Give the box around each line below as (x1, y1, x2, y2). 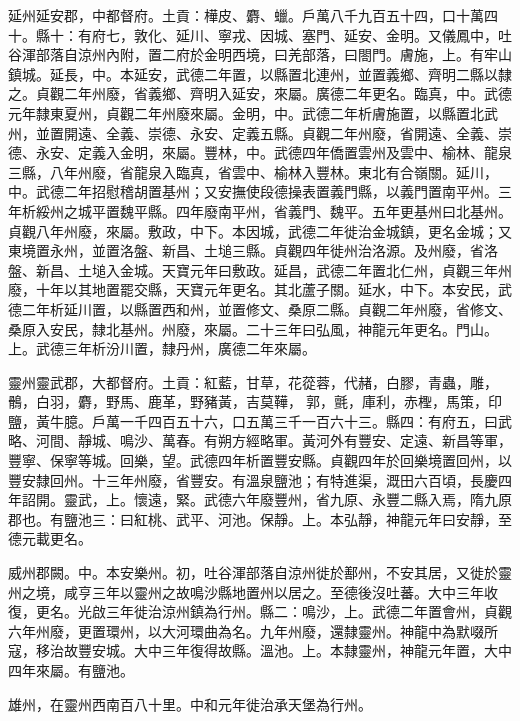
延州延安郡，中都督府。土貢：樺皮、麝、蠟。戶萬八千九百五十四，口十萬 (8, 5, 484, 25)
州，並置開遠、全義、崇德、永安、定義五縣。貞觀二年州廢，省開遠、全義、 (8, 122, 498, 143)
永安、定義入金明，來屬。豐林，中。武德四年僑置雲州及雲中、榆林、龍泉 (35, 142, 512, 163)
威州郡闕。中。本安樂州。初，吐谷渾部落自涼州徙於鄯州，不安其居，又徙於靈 (8, 562, 512, 583)
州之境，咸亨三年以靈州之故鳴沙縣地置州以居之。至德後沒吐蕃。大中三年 (8, 581, 484, 602)
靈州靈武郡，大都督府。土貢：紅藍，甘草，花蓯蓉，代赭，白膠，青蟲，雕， (8, 371, 498, 392)
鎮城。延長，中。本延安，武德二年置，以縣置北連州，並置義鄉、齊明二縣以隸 (8, 63, 512, 84)
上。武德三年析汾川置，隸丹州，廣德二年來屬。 (8, 338, 316, 359)
